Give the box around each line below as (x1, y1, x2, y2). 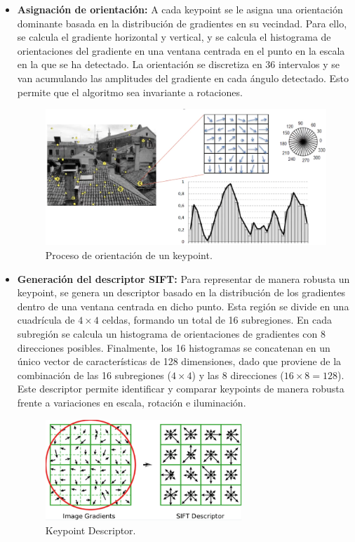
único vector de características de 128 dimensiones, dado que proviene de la (17, 354, 342, 369)
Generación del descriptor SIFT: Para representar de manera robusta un (17, 271, 350, 286)
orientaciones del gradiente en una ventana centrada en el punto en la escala (17, 43, 345, 58)
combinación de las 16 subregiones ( (17, 367, 171, 382)
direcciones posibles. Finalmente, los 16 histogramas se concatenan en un (17, 340, 330, 355)
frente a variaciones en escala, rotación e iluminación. (17, 395, 246, 409)
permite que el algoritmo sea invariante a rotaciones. (17, 84, 243, 99)
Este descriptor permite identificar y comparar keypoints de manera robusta (17, 381, 344, 396)
